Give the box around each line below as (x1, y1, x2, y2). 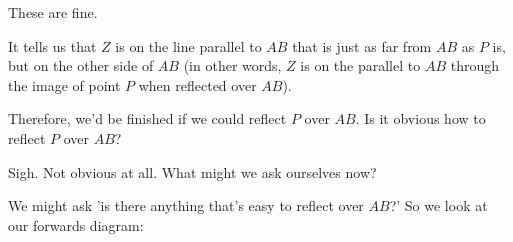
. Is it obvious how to (355, 108, 486, 129)
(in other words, (183, 55, 282, 76)
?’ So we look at (389, 195, 488, 216)
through (450, 55, 499, 76)
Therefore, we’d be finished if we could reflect (8, 108, 287, 129)
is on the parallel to (300, 55, 421, 76)
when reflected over (138, 74, 257, 95)
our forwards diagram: (8, 214, 144, 235)
